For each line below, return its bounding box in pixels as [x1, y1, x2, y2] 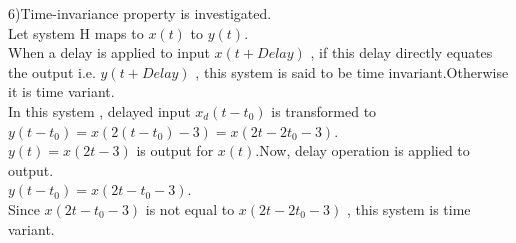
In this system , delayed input [8, 100, 191, 121]
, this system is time [347, 198, 471, 219]
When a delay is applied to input [8, 42, 210, 63]
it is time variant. [8, 81, 115, 102]
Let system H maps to [8, 22, 144, 43]
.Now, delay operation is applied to [255, 140, 470, 161]
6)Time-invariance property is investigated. [8, 3, 272, 23]
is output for [136, 140, 214, 161]
